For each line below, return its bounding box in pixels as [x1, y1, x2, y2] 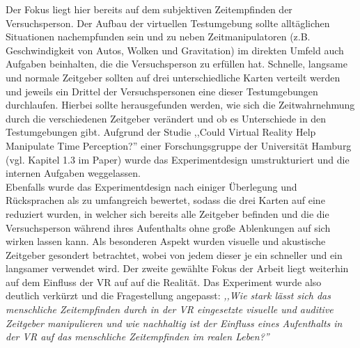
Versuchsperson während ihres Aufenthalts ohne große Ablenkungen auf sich [6, 220, 331, 235]
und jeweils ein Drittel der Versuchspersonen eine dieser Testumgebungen [6, 84, 318, 98]
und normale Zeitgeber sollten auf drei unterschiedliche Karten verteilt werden [6, 70, 341, 84]
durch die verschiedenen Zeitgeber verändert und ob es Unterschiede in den [6, 111, 327, 125]
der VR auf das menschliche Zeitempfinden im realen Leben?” [6, 329, 269, 344]
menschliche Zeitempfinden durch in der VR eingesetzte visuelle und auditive [6, 302, 334, 317]
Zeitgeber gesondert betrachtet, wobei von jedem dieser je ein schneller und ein [6, 247, 343, 262]
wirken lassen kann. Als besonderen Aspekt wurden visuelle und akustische [6, 234, 326, 248]
